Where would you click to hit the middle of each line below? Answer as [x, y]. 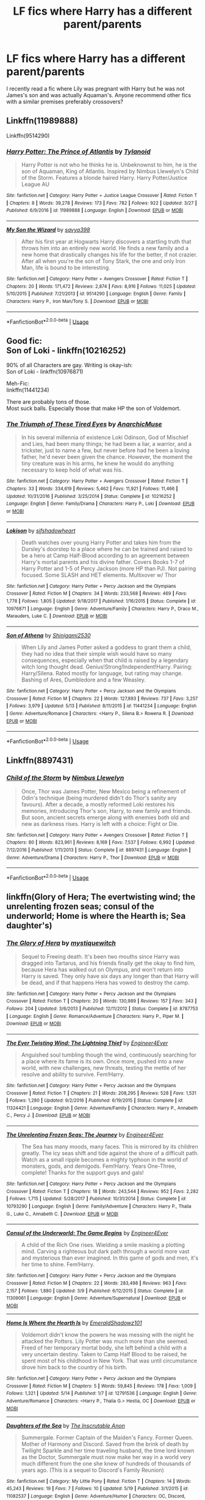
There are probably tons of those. [49, 402]
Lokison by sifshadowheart [41, 530]
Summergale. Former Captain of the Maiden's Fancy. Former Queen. [107, 1437]
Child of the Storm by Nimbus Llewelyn [65, 778]
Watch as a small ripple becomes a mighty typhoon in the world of [104, 1160]
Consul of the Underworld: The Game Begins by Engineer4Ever [88, 1233]
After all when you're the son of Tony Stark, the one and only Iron [103, 261]
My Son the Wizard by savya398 [48, 230]
